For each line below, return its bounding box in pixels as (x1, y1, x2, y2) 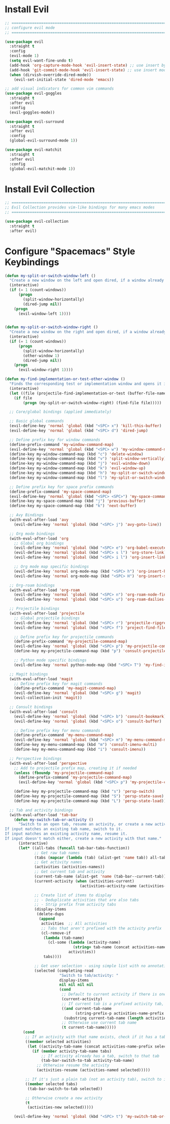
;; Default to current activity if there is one (61, 992, 166, 997)
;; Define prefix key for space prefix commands (9, 484, 114, 490)
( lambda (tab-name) (43, 935, 85, 941)
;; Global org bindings (14, 541, 64, 546)
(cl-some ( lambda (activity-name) (48, 940, 121, 945)
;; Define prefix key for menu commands (14, 728, 100, 733)
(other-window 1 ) (23, 353, 59, 358)
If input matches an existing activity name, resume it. (5, 832, 128, 837)
